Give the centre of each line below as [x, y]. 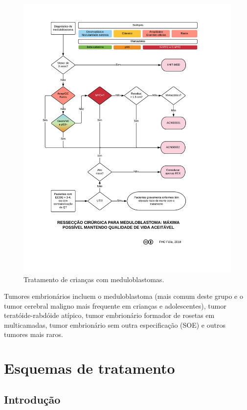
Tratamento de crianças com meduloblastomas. [94, 279]
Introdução [32, 399]
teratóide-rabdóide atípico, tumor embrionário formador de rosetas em [109, 315]
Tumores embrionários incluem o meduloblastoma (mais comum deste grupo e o [123, 296]
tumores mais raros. [34, 334]
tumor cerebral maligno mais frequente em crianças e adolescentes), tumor [115, 305]
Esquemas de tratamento [90, 368]
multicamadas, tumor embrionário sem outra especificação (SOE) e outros [115, 325]
